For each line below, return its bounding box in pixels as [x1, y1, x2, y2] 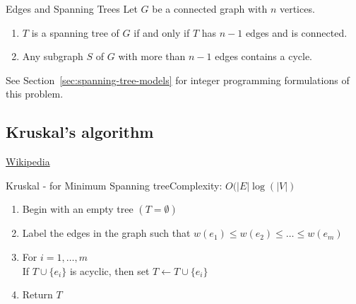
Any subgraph [22, 49, 83, 64]
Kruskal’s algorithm [6, 121, 154, 143]
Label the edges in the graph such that [22, 226, 191, 240]
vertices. [279, 1, 315, 16]
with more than [118, 49, 186, 64]
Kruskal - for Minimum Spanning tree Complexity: [6, 177, 222, 192]
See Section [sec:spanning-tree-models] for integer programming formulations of [6, 72, 350, 87]
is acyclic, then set [69, 263, 150, 278]
